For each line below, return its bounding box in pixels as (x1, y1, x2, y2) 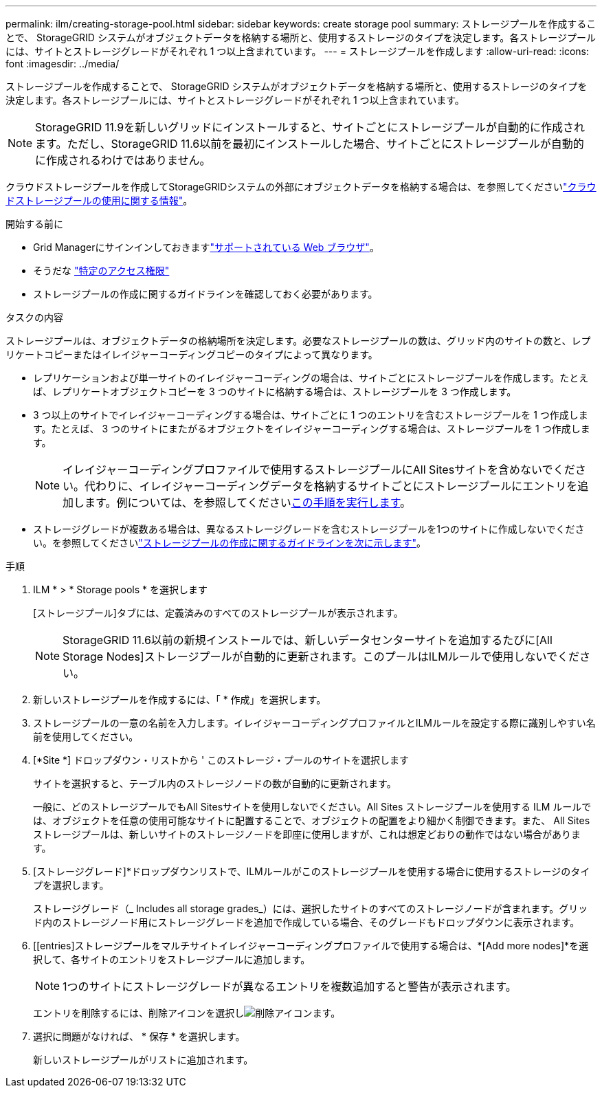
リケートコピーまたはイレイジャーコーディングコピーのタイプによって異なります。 (5, 349, 378, 360)
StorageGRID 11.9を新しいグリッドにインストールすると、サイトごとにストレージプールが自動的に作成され (35, 120, 585, 134)
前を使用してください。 (33, 731, 139, 742)
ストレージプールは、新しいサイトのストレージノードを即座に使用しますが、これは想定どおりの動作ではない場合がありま (33, 828, 581, 840)
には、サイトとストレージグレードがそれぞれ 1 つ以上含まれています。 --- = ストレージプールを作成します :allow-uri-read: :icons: (5, 45, 589, 57)
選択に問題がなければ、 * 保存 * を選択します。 (33, 1030, 245, 1042)
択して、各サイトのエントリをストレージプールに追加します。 (33, 953, 311, 965)
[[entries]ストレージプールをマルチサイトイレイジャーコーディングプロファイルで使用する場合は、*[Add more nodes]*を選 (33, 940, 589, 951)
